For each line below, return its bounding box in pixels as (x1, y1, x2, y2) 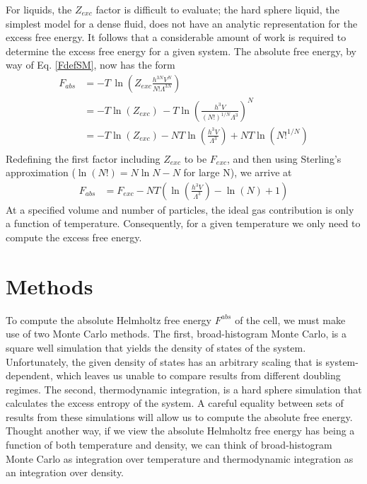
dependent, (6, 368, 53, 383)
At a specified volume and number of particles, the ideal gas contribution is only (6, 202, 354, 217)
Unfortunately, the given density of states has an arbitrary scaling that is (6, 354, 322, 369)
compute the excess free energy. (6, 230, 142, 244)
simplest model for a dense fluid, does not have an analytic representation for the (6, 16, 358, 30)
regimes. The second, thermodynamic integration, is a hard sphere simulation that (6, 381, 362, 396)
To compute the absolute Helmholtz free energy (6, 312, 212, 327)
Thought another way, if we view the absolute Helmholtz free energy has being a (6, 423, 355, 438)
